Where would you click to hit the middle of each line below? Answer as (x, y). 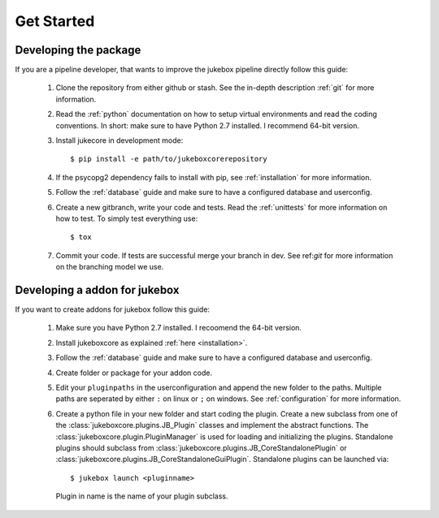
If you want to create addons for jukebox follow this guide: (113, 309)
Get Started (55, 21)
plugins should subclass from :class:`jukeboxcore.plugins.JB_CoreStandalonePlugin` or (201, 447)
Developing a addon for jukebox (97, 289)
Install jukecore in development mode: (120, 140)
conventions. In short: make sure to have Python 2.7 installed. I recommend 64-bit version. (208, 125)
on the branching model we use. (110, 267)
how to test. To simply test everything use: (127, 218)
